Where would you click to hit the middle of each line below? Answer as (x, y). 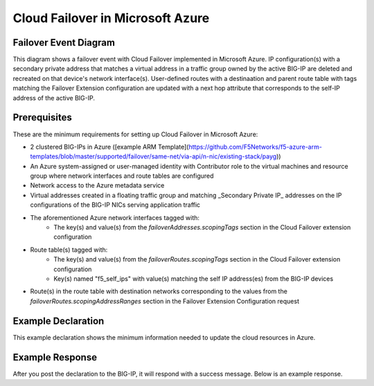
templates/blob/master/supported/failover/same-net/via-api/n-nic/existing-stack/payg (153, 156)
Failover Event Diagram (64, 43)
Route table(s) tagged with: (69, 250)
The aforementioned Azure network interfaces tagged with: (115, 217)
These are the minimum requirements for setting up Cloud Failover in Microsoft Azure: (135, 134)
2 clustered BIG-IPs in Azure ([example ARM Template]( (109, 147)
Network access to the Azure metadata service (97, 185)
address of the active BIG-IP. (54, 98)
